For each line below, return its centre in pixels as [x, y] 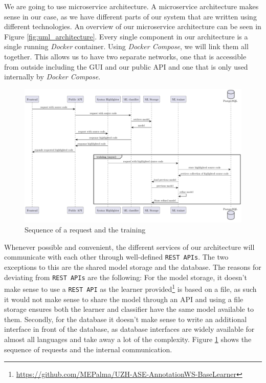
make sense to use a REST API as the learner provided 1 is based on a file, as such [130, 288]
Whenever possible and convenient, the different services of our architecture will [129, 247]
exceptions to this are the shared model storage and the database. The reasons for [133, 267]
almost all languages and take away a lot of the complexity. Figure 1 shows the [128, 339]
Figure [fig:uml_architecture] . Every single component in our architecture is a [126, 36]
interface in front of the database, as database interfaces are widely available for [129, 329]
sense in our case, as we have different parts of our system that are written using [130, 16]
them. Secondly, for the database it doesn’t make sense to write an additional [126, 319]
